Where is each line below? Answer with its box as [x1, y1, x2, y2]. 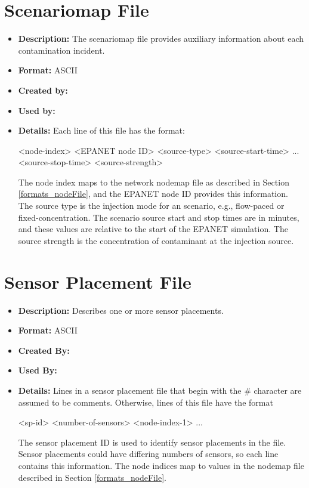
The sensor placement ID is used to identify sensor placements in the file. [18, 436, 286, 448]
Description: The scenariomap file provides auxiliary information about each [18, 32, 304, 45]
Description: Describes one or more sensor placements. [18, 304, 224, 316]
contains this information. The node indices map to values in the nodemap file [18, 459, 304, 471]
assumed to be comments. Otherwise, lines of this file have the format [18, 396, 273, 408]
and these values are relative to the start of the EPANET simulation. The [18, 223, 288, 235]
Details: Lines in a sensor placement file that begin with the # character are [18, 384, 302, 396]
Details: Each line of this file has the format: [18, 124, 185, 137]
